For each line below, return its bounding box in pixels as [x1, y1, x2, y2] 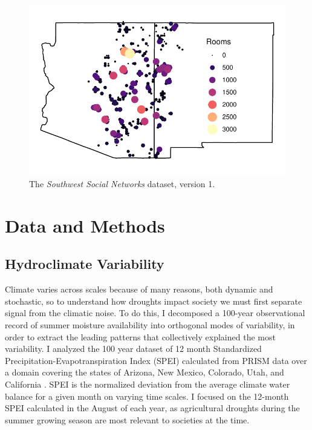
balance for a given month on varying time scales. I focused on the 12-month [5, 389, 289, 402]
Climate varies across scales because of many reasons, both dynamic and [5, 283, 273, 296]
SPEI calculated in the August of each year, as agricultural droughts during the [5, 402, 300, 414]
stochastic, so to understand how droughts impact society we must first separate [5, 294, 302, 307]
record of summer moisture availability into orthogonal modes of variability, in [5, 319, 295, 331]
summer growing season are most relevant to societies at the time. [5, 413, 250, 426]
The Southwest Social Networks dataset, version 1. [29, 177, 215, 190]
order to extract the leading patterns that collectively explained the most [5, 330, 276, 343]
